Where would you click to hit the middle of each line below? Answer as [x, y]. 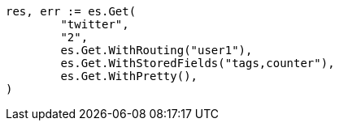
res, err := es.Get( [71, 11]
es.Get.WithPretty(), [129, 76]
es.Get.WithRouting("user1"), [156, 50]
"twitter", [95, 24]
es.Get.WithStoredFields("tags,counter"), [198, 63]
